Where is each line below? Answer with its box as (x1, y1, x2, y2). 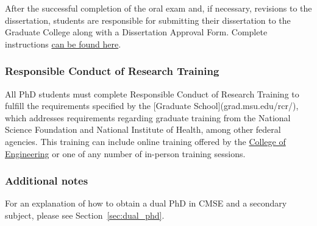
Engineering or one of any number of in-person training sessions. (5, 147, 246, 160)
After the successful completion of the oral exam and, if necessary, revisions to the (5, 2, 312, 14)
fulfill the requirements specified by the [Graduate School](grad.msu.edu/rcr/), (5, 99, 299, 112)
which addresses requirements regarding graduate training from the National (5, 111, 291, 124)
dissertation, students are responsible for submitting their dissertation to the (5, 13, 291, 26)
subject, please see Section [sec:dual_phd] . (5, 208, 165, 221)
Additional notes (5, 173, 88, 188)
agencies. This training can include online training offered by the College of (5, 135, 286, 147)
